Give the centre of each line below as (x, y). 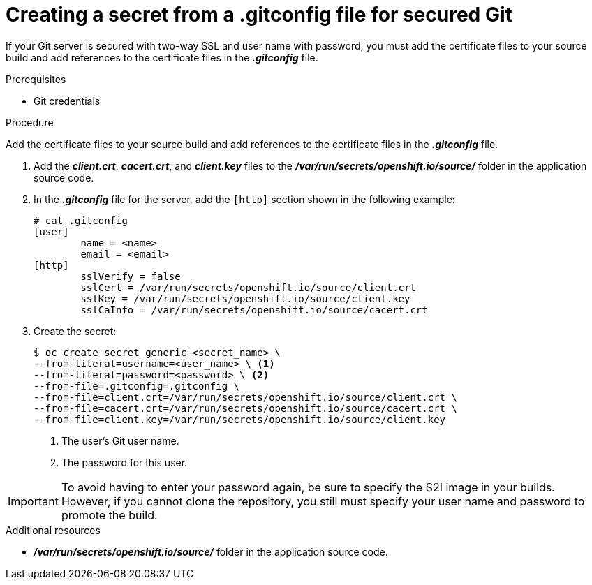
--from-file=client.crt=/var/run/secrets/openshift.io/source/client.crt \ (245, 397)
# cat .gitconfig (81, 220)
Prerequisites (36, 79)
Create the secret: (75, 331)
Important (33, 501)
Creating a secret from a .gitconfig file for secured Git (259, 15)
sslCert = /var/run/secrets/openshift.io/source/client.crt (248, 287)
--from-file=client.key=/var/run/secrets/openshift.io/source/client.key (240, 419)
